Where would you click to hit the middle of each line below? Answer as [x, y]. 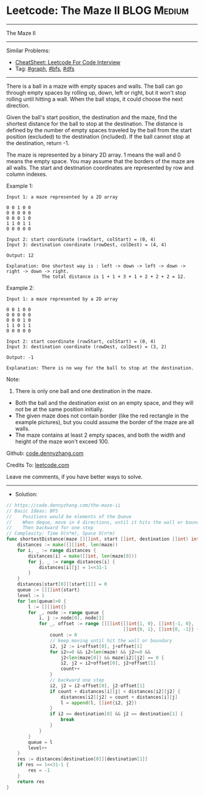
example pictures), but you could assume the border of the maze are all [104, 422]
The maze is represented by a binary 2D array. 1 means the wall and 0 [93, 155]
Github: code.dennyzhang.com [45, 453]
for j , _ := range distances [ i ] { [72, 562]
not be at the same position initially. [59, 409]
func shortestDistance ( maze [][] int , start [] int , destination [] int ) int [103, 539]
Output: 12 [20, 255]
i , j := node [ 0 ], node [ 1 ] [71, 618]
